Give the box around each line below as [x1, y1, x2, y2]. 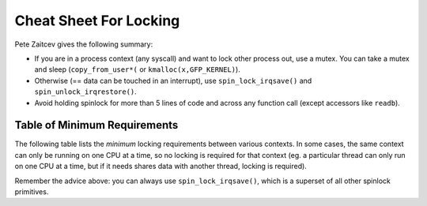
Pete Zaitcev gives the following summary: [14, 39, 153, 49]
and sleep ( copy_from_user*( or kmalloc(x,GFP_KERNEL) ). [34, 65, 240, 74]
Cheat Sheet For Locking [14, 12, 180, 29]
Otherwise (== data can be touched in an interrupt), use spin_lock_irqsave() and [34, 76, 312, 85]
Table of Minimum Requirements [14, 118, 179, 132]
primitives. [14, 186, 49, 197]
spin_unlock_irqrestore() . [34, 87, 138, 96]
